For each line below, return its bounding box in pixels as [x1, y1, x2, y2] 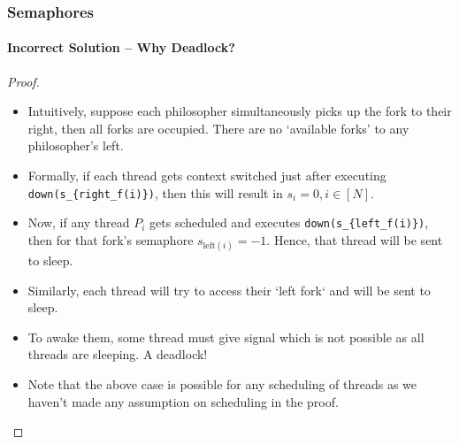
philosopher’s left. [27, 136, 124, 155]
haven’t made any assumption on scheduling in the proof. [27, 392, 339, 410]
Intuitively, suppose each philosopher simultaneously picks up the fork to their [27, 102, 452, 120]
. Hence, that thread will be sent [266, 230, 443, 249]
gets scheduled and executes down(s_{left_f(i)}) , [149, 213, 429, 232]
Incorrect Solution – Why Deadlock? [7, 38, 235, 57]
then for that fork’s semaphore [27, 230, 194, 249]
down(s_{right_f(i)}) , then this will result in [27, 183, 283, 202]
